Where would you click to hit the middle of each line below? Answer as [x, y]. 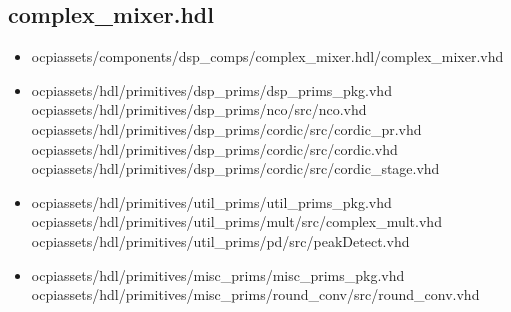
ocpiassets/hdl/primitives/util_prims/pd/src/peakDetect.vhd [220, 240]
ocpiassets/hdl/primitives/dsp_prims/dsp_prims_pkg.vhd [211, 89]
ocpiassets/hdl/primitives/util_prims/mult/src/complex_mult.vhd [236, 221]
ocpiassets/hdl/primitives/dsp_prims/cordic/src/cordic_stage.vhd [235, 168]
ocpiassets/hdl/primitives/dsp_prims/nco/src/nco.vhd [199, 109]
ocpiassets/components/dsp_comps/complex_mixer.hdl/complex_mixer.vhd [267, 56]
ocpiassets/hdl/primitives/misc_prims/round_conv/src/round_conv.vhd [255, 294]
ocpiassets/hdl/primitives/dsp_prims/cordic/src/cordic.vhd [214, 148]
